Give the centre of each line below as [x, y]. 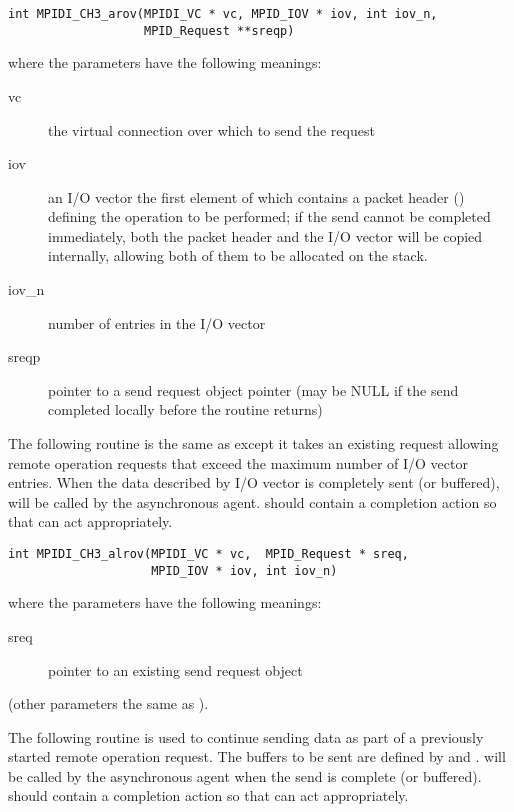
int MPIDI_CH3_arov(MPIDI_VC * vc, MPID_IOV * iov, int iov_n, [223, 14]
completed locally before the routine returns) [185, 409]
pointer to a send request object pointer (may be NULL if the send [253, 389]
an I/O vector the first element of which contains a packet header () [256, 196]
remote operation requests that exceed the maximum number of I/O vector [238, 462]
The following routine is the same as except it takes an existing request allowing [253, 443]
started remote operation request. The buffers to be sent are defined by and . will [257, 756]
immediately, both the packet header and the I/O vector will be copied [265, 235]
